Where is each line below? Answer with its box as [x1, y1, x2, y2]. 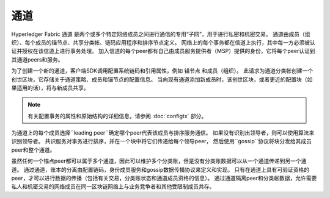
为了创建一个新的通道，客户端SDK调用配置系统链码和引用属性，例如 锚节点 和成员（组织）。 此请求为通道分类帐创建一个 [11, 67, 313, 74]
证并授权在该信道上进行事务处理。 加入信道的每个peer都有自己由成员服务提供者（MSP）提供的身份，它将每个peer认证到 [11, 48, 315, 55]
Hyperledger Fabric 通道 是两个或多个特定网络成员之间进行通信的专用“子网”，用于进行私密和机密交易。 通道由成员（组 [11, 30, 310, 38]
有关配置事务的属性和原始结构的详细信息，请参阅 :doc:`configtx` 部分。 [28, 112, 207, 119]
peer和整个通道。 [11, 146, 56, 154]
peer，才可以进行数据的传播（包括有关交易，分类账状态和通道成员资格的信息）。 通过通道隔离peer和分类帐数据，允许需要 [11, 174, 317, 182]
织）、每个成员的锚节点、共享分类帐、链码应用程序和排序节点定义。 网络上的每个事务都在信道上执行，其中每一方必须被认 [11, 38, 315, 46]
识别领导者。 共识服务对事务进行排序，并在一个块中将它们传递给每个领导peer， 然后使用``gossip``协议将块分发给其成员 [11, 138, 312, 145]
